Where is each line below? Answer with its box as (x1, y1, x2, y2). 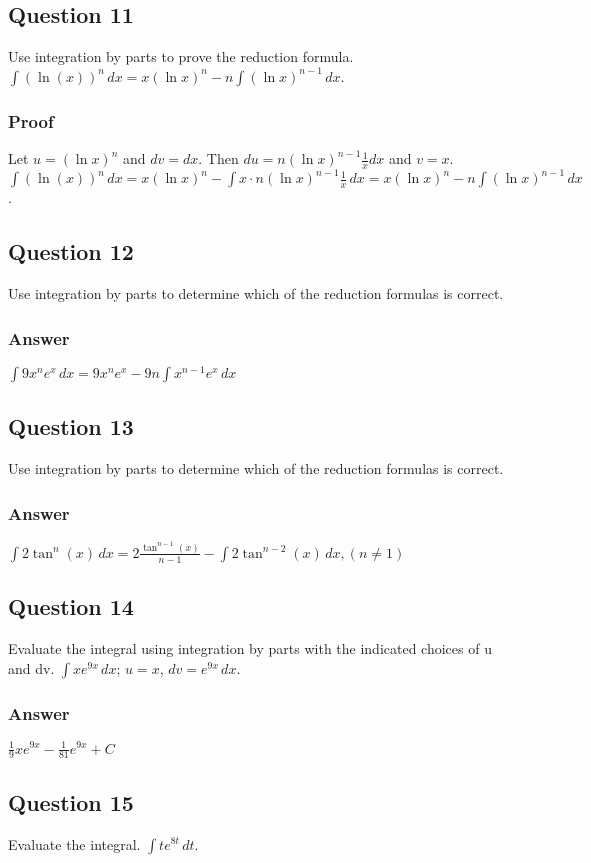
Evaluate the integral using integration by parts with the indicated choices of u (8, 638, 492, 659)
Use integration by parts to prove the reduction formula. (8, 46, 354, 67)
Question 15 (8, 786, 134, 817)
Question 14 (8, 591, 134, 622)
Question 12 (8, 236, 134, 267)
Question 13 (8, 411, 134, 442)
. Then (198, 148, 239, 169)
